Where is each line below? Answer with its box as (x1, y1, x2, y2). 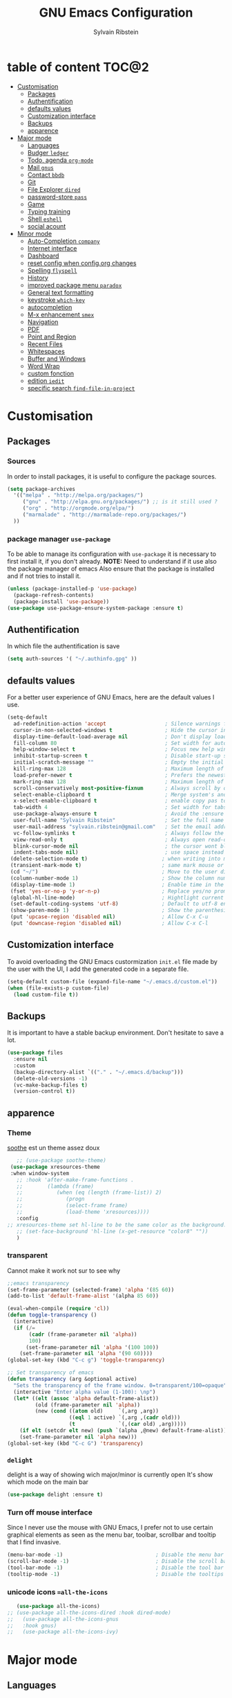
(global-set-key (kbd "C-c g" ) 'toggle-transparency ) (7, 1357, 166, 1364)
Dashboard (27, 251, 59, 260)
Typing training (27, 207, 71, 215)
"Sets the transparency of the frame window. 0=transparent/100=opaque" (13, 1382, 227, 1389)
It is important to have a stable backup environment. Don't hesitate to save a (7, 1028, 224, 1037)
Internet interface (27, 244, 77, 252)
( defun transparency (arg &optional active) (7, 1376, 137, 1383)
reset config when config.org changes (27, 258, 137, 267)
